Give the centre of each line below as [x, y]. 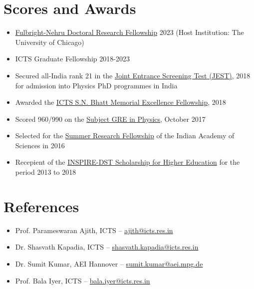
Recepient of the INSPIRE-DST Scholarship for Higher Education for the [127, 162]
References [41, 206]
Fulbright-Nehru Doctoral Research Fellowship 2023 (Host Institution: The [129, 32]
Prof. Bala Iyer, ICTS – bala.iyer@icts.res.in [83, 280]
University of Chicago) [50, 42]
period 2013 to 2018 [46, 172]
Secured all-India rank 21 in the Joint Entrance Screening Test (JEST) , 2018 [133, 75]
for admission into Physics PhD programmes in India [96, 85]
